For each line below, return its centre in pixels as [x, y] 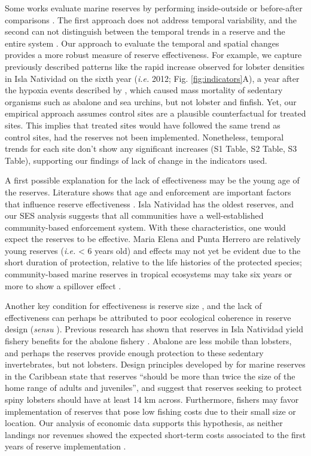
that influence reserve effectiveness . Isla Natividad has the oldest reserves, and [149, 203]
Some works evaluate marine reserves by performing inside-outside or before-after [154, 8]
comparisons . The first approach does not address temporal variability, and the [151, 19]
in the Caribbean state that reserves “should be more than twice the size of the [150, 376]
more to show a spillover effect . [63, 285]
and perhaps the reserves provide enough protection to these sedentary [134, 352]
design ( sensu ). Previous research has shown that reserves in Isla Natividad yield [154, 329]
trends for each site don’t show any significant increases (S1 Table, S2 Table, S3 [151, 149]
